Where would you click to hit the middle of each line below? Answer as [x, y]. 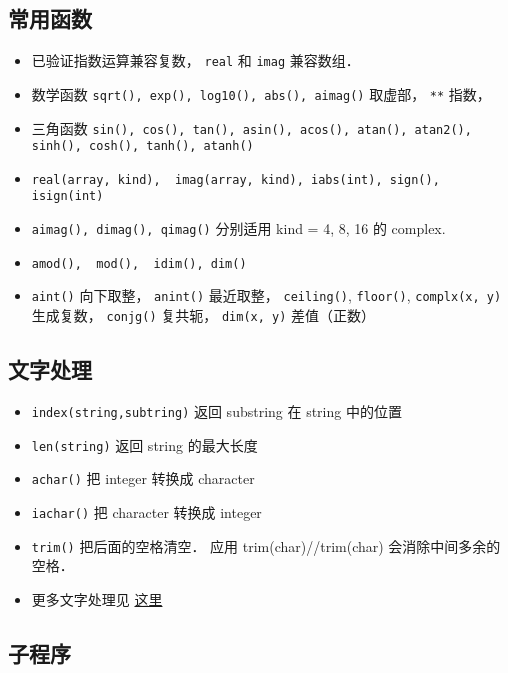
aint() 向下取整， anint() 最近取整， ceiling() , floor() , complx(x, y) [266, 295]
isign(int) [67, 196]
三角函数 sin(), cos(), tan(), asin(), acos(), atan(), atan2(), [251, 127]
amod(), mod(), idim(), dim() [139, 263]
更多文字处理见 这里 [97, 598]
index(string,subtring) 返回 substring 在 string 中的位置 [216, 410]
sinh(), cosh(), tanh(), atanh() [142, 146]
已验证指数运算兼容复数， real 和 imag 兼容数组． [195, 60]
